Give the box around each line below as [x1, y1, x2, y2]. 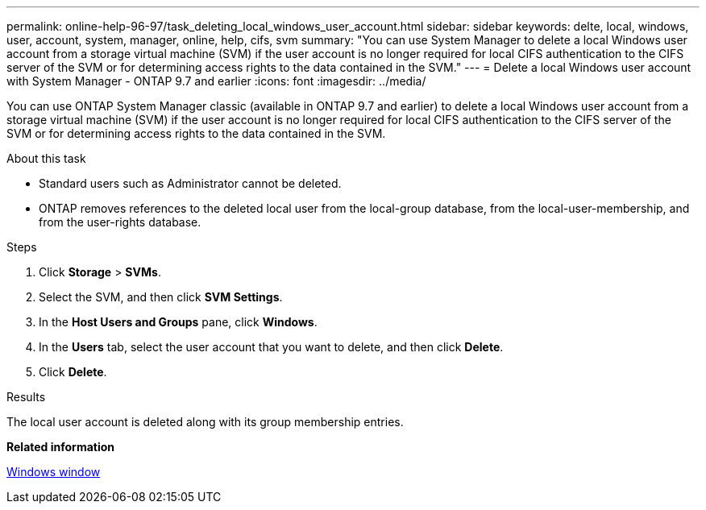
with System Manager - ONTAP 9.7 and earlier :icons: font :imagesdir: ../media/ [6, 74, 426, 88]
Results [6, 390, 46, 404]
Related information [6, 440, 115, 454]
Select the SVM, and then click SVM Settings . [39, 290, 283, 304]
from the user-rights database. [39, 215, 201, 229]
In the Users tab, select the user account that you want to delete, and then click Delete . [39, 340, 504, 354]
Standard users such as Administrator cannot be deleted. [39, 176, 342, 190]
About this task [6, 151, 86, 165]
